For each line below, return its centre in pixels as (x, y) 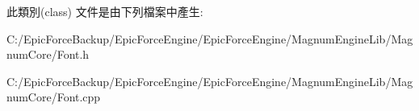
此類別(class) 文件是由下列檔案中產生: (105, 11)
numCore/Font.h (48, 54)
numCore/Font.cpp (54, 97)
